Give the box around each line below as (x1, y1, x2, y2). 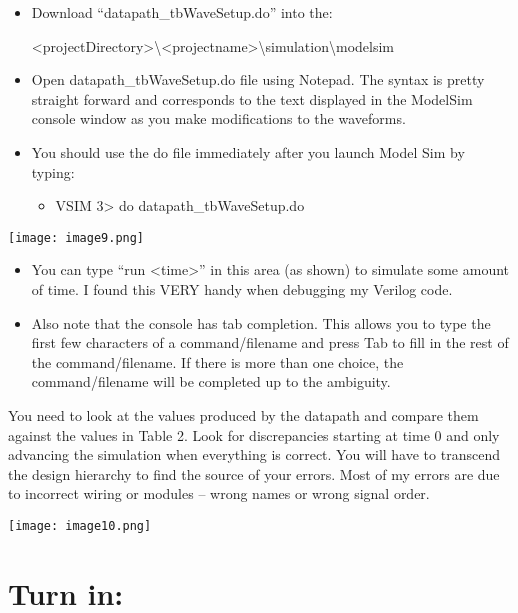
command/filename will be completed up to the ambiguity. (31, 371, 391, 392)
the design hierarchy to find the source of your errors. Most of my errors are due (8, 463, 500, 484)
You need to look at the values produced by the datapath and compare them (8, 404, 479, 425)
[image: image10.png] (8, 518, 152, 533)
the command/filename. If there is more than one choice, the (31, 351, 404, 372)
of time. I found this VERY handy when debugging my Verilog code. (31, 279, 453, 299)
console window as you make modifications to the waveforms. (31, 108, 406, 129)
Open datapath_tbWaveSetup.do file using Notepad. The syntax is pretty (31, 69, 485, 90)
